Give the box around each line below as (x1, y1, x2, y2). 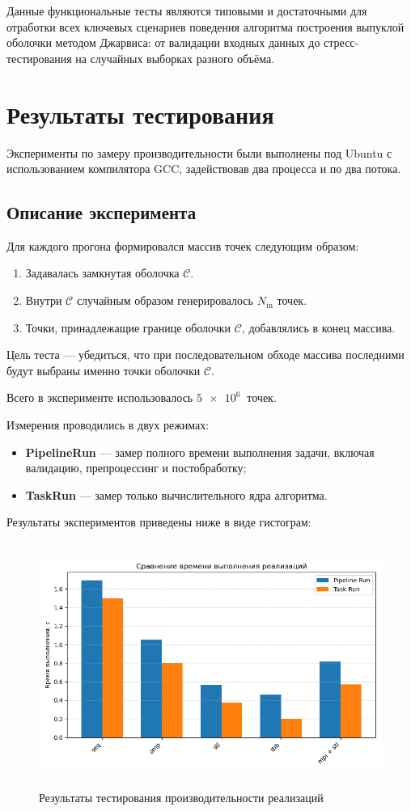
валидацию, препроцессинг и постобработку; (25, 459, 247, 476)
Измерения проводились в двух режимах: (6, 416, 210, 433)
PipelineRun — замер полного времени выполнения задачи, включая (25, 443, 375, 460)
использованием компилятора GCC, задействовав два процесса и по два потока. (6, 160, 401, 177)
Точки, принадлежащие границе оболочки (25, 319, 231, 336)
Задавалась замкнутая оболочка (25, 264, 180, 281)
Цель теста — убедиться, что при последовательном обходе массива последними (6, 346, 405, 363)
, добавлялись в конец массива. (241, 319, 396, 336)
